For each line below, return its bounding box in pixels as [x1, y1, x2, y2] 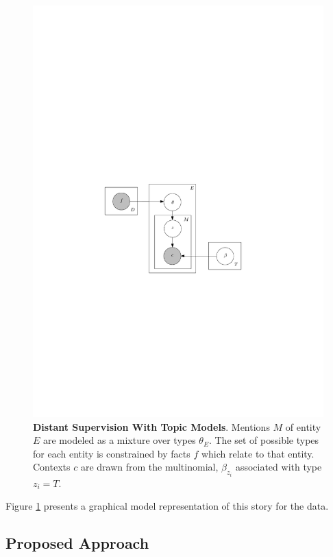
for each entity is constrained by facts [33, 446, 190, 460]
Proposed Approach [5, 532, 149, 554]
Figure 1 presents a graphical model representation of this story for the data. [5, 499, 329, 513]
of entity [285, 419, 321, 434]
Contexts [33, 460, 71, 474]
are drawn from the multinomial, [80, 460, 219, 474]
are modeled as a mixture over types [43, 433, 196, 447]
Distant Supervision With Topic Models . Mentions [33, 419, 270, 434]
